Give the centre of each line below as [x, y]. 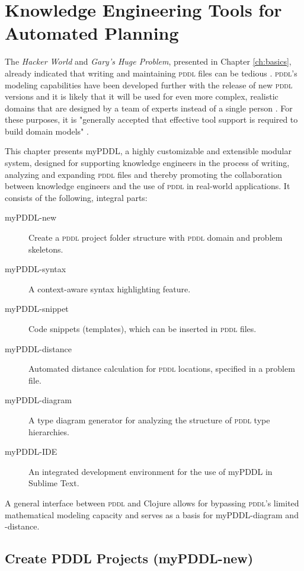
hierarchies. [49, 431]
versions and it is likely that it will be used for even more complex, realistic [142, 96]
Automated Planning [92, 33]
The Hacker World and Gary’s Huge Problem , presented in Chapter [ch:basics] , [148, 61]
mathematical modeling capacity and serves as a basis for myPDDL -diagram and [152, 514]
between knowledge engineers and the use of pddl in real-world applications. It [148, 186]
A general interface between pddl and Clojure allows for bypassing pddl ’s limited [152, 503]
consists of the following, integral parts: [76, 197]
